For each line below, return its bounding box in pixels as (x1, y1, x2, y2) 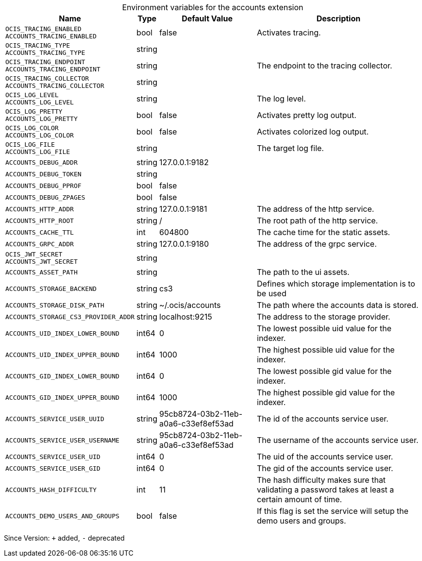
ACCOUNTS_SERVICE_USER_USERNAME (5, 436, 119, 444)
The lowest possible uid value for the (257, 323, 392, 333)
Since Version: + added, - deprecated (4, 534, 125, 542)
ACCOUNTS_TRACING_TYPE (5, 49, 85, 56)
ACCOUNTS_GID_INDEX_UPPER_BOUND (5, 393, 119, 401)
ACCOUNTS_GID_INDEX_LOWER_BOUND (5, 372, 119, 380)
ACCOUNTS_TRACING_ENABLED (5, 33, 97, 40)
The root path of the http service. (257, 216, 378, 225)
